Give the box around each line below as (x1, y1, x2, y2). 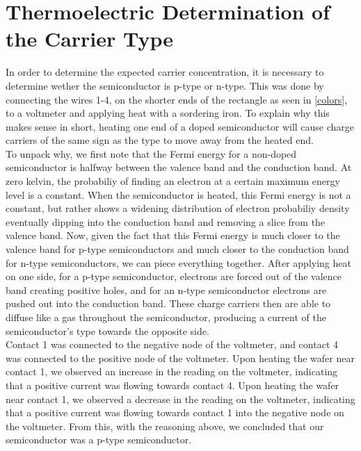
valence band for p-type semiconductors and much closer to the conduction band (6, 242, 349, 256)
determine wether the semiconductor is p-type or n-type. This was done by (6, 78, 324, 92)
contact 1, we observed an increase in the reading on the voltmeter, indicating (6, 364, 338, 379)
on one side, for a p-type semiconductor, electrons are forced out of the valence (6, 269, 342, 284)
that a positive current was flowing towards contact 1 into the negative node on (6, 405, 344, 420)
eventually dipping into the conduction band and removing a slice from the (6, 214, 326, 229)
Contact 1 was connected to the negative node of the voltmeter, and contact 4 (6, 337, 339, 352)
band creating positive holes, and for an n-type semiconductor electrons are (6, 282, 327, 297)
